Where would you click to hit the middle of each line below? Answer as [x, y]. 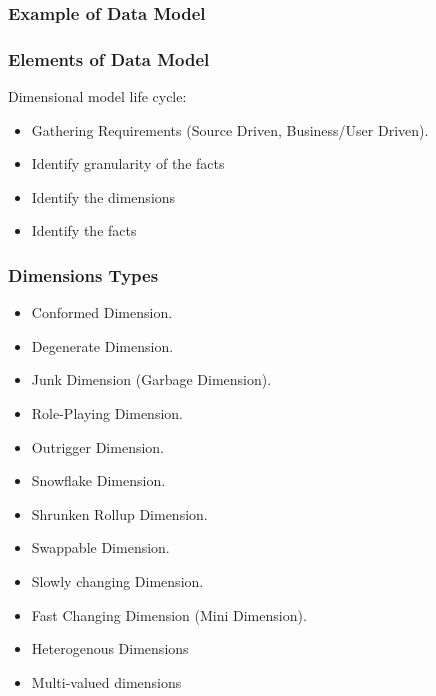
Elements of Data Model [109, 58]
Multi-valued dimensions [106, 681]
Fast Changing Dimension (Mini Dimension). [169, 614]
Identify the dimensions [103, 196]
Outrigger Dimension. [97, 446]
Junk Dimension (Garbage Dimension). [151, 379]
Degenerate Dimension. [102, 345]
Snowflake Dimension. [98, 480]
